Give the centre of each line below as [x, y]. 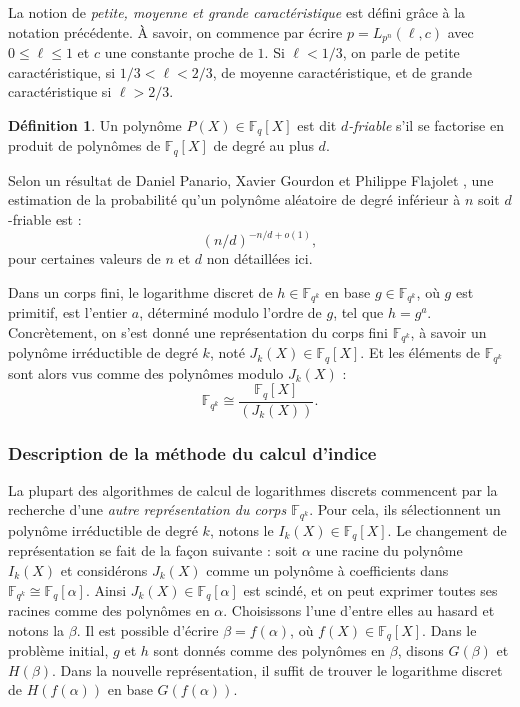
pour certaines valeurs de [84, 258]
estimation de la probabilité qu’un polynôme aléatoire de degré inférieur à [234, 199]
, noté [227, 352]
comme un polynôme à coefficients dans [327, 569]
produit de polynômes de [84, 145]
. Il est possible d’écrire [147, 629]
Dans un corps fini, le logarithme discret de [140, 291]
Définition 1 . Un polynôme [95, 124]
